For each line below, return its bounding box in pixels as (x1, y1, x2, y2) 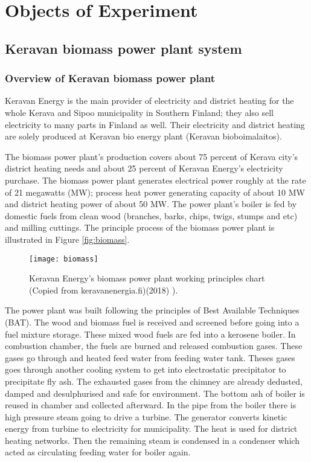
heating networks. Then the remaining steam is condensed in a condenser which (5, 434, 300, 446)
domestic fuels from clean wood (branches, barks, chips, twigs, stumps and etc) (5, 209, 298, 222)
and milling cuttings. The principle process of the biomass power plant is (5, 221, 275, 234)
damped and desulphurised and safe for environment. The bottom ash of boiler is (5, 387, 305, 399)
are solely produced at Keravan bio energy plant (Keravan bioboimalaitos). (5, 130, 282, 143)
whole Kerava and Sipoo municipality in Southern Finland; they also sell (5, 106, 274, 118)
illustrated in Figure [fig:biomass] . (5, 233, 130, 245)
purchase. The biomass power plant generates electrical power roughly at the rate (5, 173, 306, 186)
